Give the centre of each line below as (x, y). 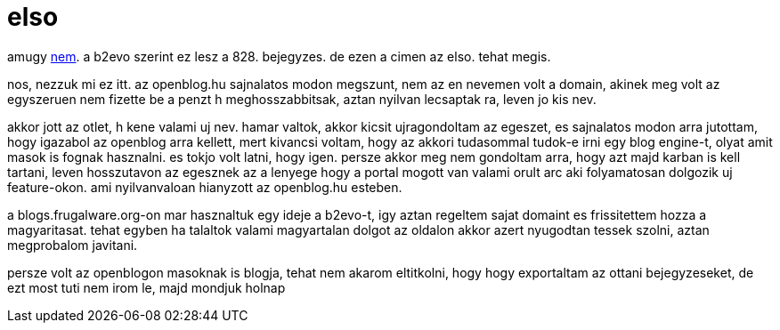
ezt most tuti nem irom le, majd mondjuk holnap (146, 287)
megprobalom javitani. (73, 245)
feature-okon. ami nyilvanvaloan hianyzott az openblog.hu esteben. (205, 187)
